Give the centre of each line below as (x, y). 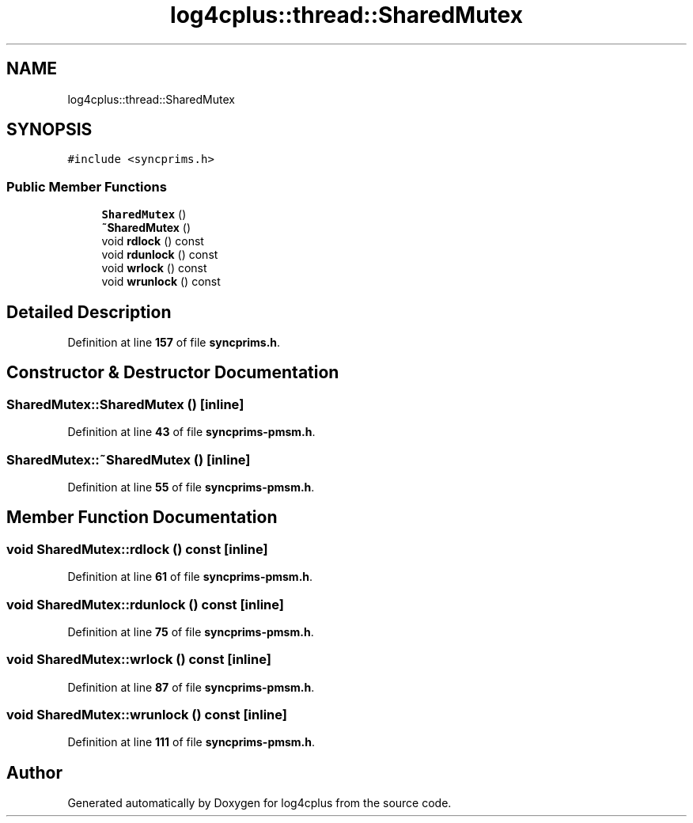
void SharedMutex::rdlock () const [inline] (137, 549)
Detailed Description (89, 312)
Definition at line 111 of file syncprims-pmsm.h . (191, 742)
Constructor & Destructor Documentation (173, 373)
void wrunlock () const (161, 282)
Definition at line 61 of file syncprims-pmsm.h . (190, 577)
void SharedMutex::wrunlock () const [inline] (147, 715)
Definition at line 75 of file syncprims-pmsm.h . (191, 631)
